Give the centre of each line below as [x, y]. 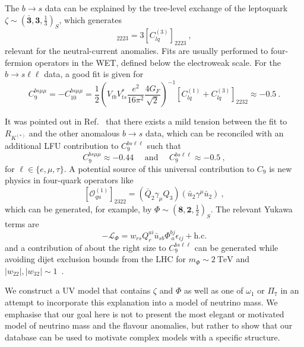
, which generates [90, 19]
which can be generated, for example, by [78, 208]
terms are [22, 223]
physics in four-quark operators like [69, 180]
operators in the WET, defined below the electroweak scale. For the [158, 62]
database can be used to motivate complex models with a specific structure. [142, 337]
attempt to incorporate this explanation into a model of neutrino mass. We [141, 302]
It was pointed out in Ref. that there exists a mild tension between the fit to [146, 121]
